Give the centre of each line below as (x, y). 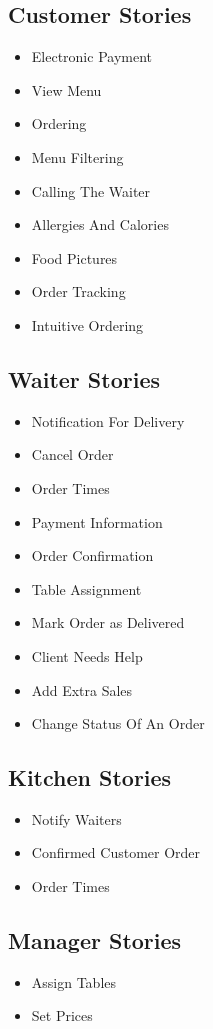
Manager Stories (95, 940)
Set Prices (62, 1015)
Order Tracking (78, 291)
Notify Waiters (76, 818)
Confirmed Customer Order (116, 852)
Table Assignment (86, 588)
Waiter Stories (84, 378)
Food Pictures (74, 257)
